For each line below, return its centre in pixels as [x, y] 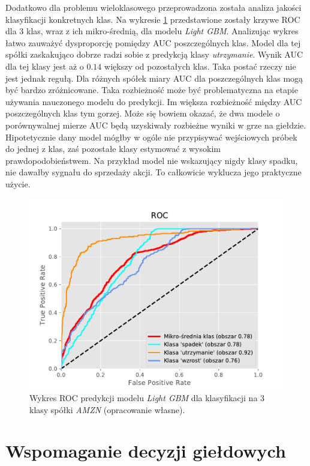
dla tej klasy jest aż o [45, 66]
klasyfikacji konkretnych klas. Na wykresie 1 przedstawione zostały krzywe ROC [153, 19]
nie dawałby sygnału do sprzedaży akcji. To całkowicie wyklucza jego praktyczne [154, 172]
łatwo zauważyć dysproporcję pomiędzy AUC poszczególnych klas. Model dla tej [153, 42]
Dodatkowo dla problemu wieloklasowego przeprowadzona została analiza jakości [154, 7]
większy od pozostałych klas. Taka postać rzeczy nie [200, 66]
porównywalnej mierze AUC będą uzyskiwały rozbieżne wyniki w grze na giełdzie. [156, 125]
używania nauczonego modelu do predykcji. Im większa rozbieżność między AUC [154, 101]
